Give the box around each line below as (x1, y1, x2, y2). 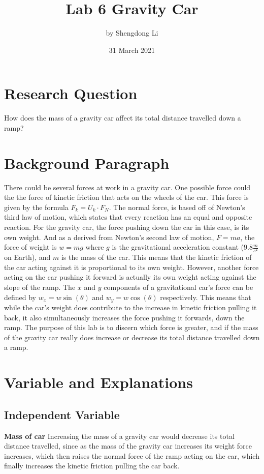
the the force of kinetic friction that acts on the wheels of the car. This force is (4, 192, 249, 202)
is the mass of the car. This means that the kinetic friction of (61, 252, 252, 262)
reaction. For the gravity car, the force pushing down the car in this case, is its (4, 221, 249, 232)
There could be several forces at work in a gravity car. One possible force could (4, 182, 251, 192)
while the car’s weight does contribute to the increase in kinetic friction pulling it (4, 302, 257, 313)
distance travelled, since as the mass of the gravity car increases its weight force (4, 440, 252, 451)
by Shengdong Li (106, 27, 158, 38)
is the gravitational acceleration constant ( (112, 242, 244, 252)
